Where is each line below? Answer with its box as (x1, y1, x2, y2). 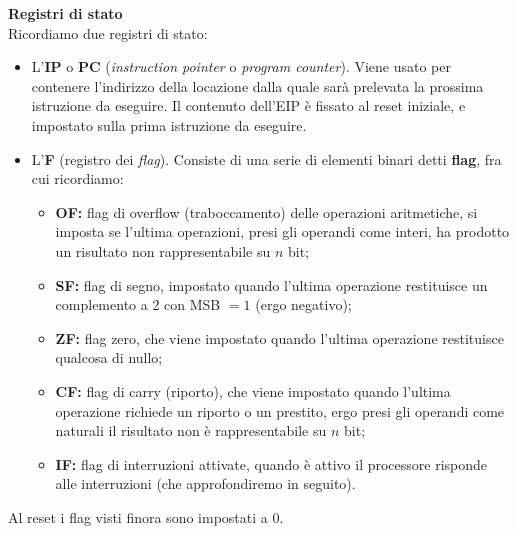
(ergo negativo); (255, 294, 352, 315)
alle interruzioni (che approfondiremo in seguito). (55, 473, 356, 494)
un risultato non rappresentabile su (55, 240, 271, 261)
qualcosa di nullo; (55, 347, 163, 368)
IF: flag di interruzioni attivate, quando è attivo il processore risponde (55, 453, 488, 474)
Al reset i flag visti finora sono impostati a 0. (8, 506, 284, 527)
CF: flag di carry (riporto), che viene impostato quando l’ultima (55, 380, 451, 401)
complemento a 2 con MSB (55, 294, 221, 315)
